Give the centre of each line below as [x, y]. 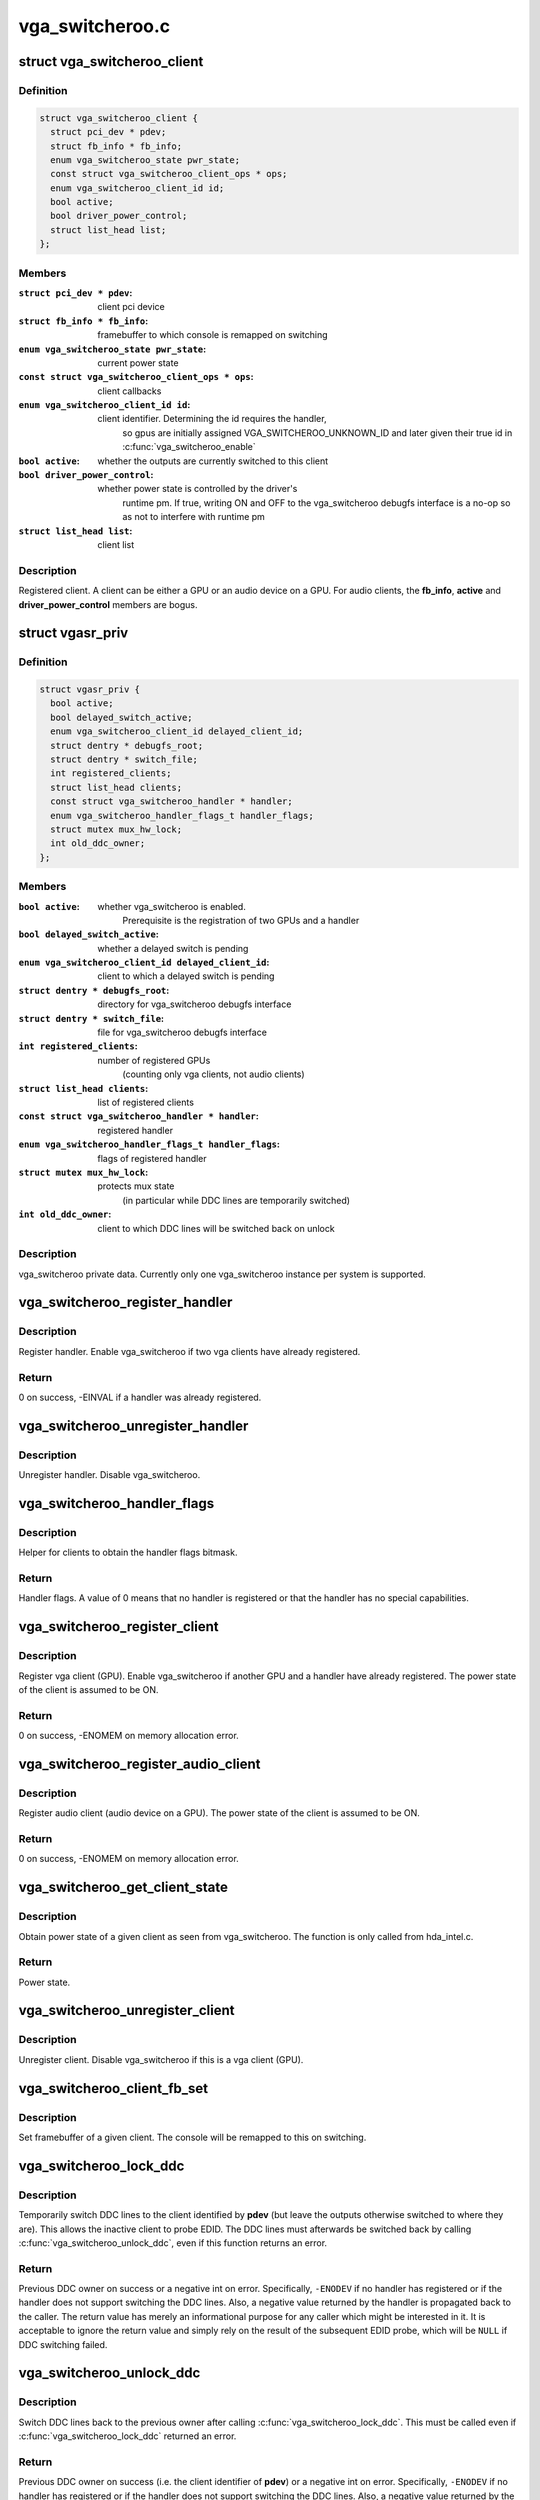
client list [116, 544]
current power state [138, 362]
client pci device [131, 307]
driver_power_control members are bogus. [108, 604]
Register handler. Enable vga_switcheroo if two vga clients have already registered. [189, 1351]
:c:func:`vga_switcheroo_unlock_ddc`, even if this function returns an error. [173, 2242]
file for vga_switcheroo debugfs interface [182, 1032]
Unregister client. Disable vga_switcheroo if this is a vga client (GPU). [161, 2059]
